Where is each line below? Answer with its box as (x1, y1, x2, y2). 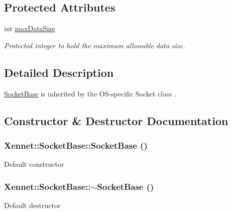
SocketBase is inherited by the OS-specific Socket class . (4, 88, 176, 98)
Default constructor (4, 159, 64, 169)
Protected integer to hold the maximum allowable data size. (4, 40, 185, 50)
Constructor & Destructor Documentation (4, 113, 228, 128)
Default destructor (4, 200, 61, 210)
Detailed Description (4, 64, 114, 80)
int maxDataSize (4, 23, 55, 34)
